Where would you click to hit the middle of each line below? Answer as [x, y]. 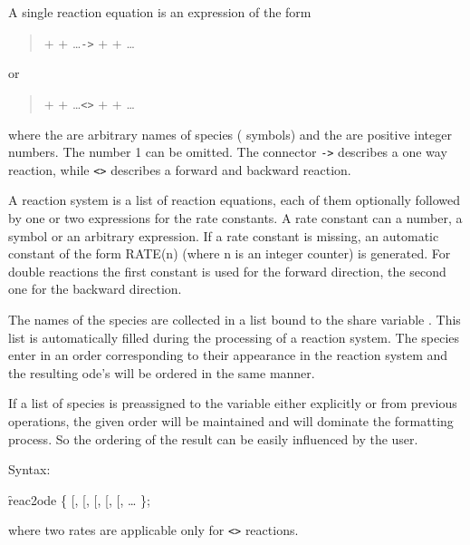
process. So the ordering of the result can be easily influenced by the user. [213, 438]
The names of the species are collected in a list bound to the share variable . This [235, 319]
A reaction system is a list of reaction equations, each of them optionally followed [234, 200]
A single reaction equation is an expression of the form [160, 12]
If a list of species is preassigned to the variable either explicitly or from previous [233, 403]
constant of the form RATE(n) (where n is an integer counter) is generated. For [230, 253]
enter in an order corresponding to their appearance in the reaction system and [228, 355]
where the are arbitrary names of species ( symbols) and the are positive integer [230, 134]
